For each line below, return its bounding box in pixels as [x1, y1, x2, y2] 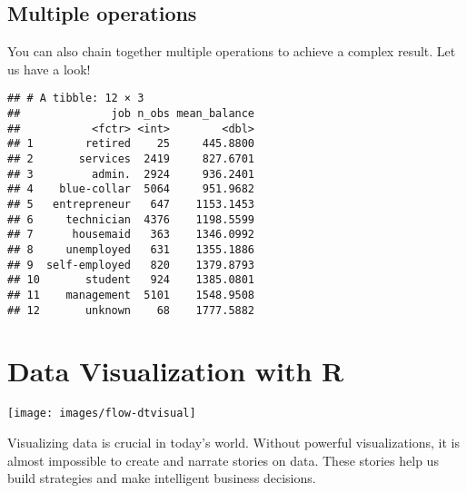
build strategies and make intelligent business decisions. [7, 468, 316, 488]
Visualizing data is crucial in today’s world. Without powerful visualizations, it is [7, 433, 461, 452]
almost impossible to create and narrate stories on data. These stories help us [7, 450, 439, 469]
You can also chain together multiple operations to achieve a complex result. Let [7, 42, 456, 61]
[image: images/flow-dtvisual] [7, 407, 196, 420]
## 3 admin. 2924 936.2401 [7, 167, 255, 181]
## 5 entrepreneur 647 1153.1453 [7, 197, 255, 211]
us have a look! [7, 59, 91, 78]
